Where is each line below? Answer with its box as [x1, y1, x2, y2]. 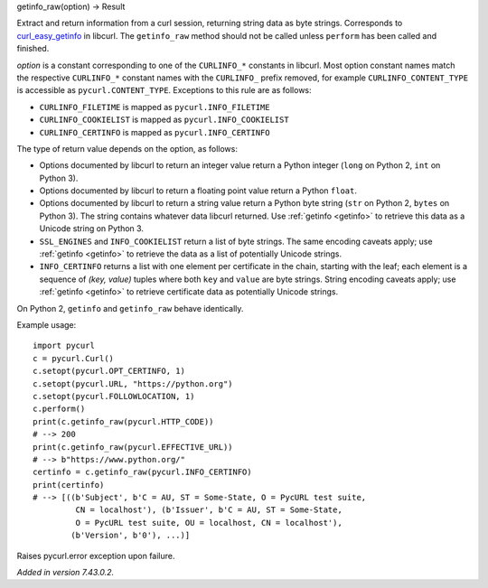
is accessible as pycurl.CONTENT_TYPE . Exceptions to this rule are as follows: [16, 85, 312, 96]
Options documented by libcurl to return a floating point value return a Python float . [39, 185, 357, 196]
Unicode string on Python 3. [39, 223, 145, 234]
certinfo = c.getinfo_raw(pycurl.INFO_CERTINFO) [33, 467, 252, 478]
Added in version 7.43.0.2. [16, 567, 115, 578]
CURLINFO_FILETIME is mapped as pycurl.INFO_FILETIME [39, 101, 270, 112]
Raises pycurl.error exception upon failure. [16, 550, 175, 561]
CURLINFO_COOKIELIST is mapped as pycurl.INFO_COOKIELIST [39, 114, 289, 126]
